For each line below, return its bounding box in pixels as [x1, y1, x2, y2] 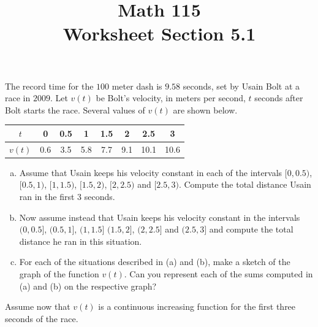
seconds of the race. [5, 312, 78, 325]
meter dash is [112, 79, 162, 92]
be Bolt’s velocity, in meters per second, [96, 91, 246, 104]
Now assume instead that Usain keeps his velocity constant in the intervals [19, 210, 300, 223]
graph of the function [19, 267, 99, 280]
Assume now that [5, 300, 70, 313]
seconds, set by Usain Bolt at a [183, 79, 300, 92]
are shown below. [173, 103, 238, 116]
